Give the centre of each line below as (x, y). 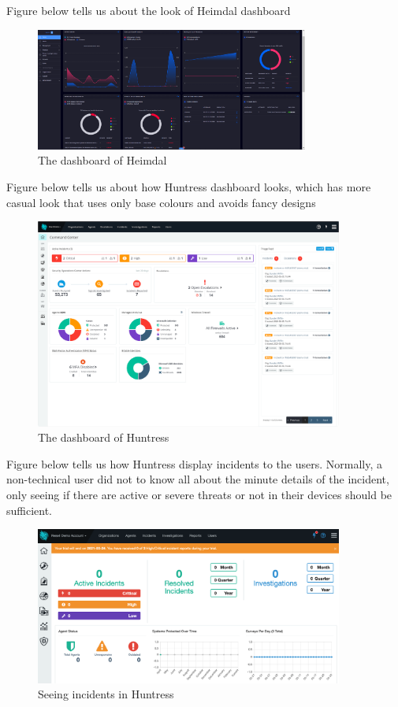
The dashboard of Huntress (104, 437)
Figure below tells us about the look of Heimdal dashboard (149, 10)
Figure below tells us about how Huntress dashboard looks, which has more (189, 186)
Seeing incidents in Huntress (106, 694)
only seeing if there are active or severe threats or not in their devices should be (199, 494)
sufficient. (30, 510)
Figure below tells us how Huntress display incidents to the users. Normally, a (194, 463)
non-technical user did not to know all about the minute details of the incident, (198, 479)
